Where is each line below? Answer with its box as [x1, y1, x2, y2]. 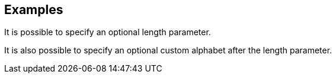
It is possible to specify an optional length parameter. [4, 27, 211, 38]
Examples [4, 2, 63, 17]
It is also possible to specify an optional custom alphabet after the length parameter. [4, 45, 332, 56]
